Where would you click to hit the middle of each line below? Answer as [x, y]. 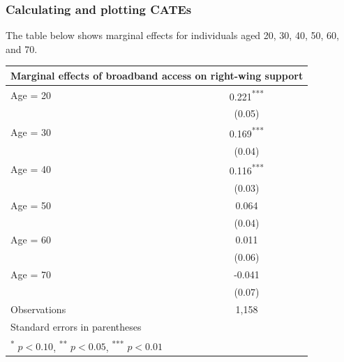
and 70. [22, 48]
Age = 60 [31, 240]
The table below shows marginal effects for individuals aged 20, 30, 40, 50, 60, [172, 35]
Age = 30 [31, 131]
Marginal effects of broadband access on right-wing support [157, 75]
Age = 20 [31, 95]
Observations [38, 309]
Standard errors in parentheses [76, 326]
